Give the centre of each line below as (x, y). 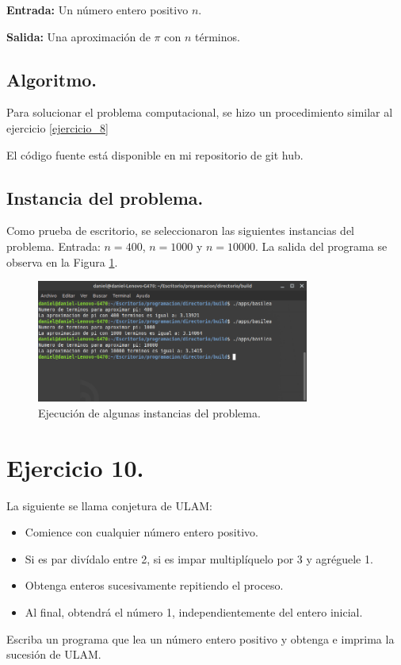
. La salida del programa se (321, 246)
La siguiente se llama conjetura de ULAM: (109, 505)
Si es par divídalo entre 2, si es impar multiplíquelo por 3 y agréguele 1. (199, 558)
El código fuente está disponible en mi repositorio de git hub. (155, 154)
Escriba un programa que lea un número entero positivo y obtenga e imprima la (200, 638)
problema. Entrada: (53, 246)
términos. (217, 36)
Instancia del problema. (105, 197)
